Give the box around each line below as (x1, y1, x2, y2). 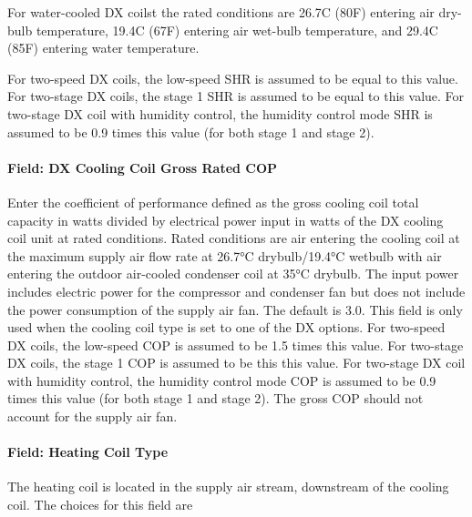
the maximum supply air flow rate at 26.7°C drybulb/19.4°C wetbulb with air (7, 246, 442, 265)
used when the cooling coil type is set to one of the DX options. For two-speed (7, 318, 446, 337)
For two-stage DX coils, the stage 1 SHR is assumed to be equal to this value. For (7, 86, 465, 106)
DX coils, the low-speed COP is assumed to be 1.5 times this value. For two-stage (7, 335, 464, 354)
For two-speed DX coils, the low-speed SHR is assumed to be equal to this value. (7, 68, 458, 87)
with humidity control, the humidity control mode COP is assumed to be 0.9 (7, 370, 436, 390)
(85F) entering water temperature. (7, 38, 200, 57)
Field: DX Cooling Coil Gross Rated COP (7, 157, 278, 177)
